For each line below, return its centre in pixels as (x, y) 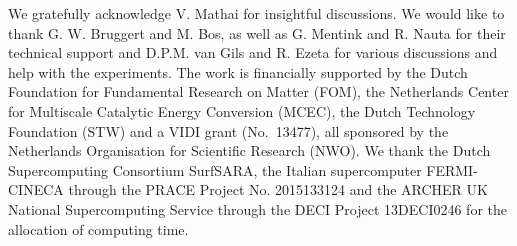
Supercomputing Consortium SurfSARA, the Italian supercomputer (215, 169)
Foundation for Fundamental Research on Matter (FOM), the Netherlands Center (258, 91)
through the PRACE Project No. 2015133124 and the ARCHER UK (278, 189)
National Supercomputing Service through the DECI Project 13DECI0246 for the (257, 208)
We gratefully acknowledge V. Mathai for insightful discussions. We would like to (256, 13)
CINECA (36, 189)
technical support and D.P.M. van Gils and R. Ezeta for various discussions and (253, 52)
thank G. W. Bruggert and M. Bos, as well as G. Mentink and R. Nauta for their (257, 32)
